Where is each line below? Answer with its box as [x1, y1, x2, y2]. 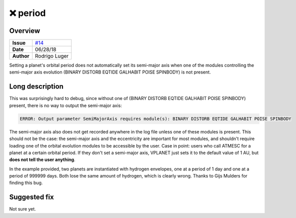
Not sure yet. [9, 206, 36, 212]
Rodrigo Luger [35, 52, 69, 59]
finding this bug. [9, 180, 43, 186]
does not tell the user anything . [9, 156, 75, 162]
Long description [9, 82, 63, 91]
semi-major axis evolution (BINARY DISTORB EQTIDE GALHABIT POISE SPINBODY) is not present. [9, 69, 211, 75]
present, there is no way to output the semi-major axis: [9, 102, 122, 108]
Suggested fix [9, 193, 54, 201]
